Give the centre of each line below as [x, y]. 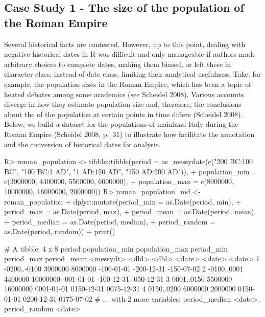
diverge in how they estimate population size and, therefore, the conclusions [123, 104]
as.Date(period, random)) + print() [60, 231]
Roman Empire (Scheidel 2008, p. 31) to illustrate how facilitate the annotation [129, 134]
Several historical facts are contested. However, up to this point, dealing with [125, 44]
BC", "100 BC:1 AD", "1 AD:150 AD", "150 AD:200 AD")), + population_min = [131, 171]
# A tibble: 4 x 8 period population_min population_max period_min [116, 248]
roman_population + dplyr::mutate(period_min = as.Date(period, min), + [123, 201]
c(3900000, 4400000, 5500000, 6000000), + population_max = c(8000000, [119, 181]
